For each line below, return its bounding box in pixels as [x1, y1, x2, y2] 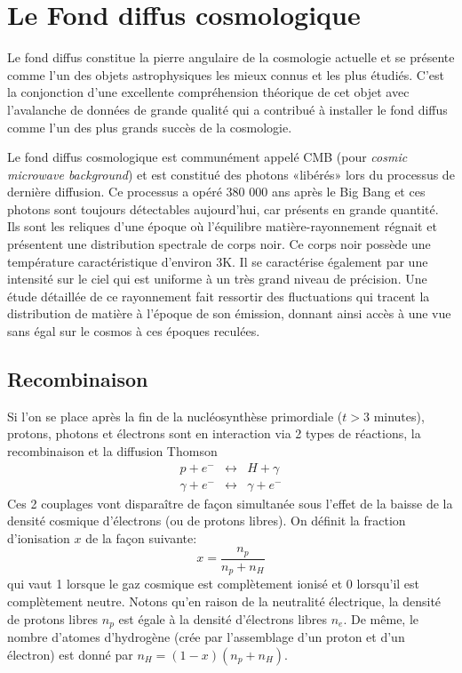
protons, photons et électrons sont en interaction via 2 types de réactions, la [7, 424, 421, 443]
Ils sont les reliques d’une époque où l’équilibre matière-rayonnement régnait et [7, 217, 437, 236]
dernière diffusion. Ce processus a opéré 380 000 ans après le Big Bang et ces [7, 182, 426, 201]
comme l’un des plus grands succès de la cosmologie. [7, 117, 292, 136]
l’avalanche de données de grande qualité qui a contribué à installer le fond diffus [7, 100, 448, 118]
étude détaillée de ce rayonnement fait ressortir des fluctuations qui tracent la [7, 286, 430, 305]
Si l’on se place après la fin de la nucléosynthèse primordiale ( [7, 406, 343, 425]
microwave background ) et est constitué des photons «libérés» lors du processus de [7, 164, 455, 183]
